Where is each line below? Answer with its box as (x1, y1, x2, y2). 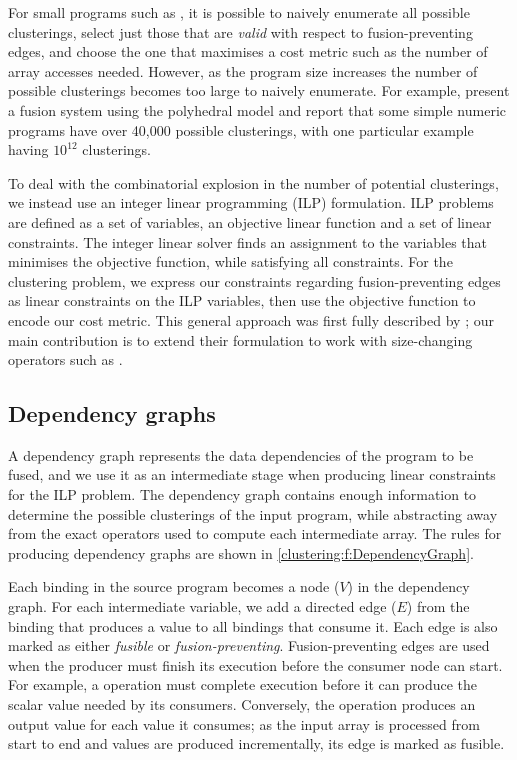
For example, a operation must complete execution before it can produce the (8, 674, 478, 695)
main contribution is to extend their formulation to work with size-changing (8, 329, 473, 350)
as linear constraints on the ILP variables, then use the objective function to (8, 290, 476, 311)
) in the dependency (347, 576, 470, 597)
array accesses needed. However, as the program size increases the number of (8, 60, 478, 81)
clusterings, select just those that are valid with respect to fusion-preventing (8, 21, 473, 42)
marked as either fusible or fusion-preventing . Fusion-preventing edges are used (8, 635, 490, 656)
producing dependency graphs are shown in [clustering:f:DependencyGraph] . (8, 542, 474, 563)
